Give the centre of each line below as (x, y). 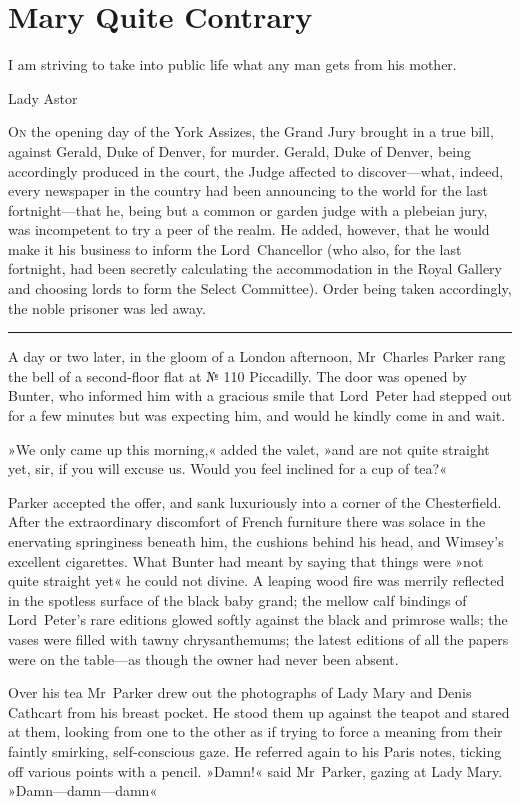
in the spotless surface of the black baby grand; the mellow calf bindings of (237, 599)
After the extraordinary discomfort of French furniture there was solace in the (247, 521)
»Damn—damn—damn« (83, 790)
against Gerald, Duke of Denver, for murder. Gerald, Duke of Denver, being (239, 150)
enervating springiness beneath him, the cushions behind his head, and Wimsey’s (256, 541)
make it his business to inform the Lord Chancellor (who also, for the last (235, 248)
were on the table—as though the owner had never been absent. (203, 658)
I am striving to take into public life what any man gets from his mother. (232, 64)
